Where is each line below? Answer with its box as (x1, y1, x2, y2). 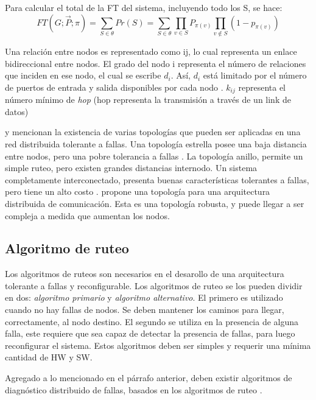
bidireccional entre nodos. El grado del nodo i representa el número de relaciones (5, 57, 306, 69)
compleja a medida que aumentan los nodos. (5, 209, 170, 222)
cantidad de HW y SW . (5, 351, 93, 363)
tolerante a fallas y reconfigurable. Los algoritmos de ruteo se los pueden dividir (5, 279, 303, 292)
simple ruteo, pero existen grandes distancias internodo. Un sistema (5, 161, 258, 174)
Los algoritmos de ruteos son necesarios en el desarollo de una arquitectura (5, 267, 284, 280)
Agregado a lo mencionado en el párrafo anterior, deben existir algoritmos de (5, 371, 292, 384)
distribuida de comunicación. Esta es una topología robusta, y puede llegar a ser (5, 197, 304, 209)
